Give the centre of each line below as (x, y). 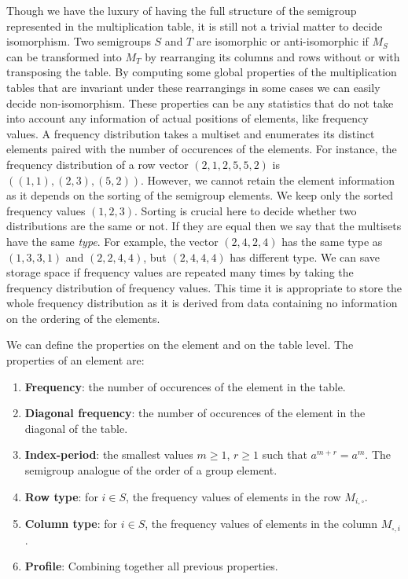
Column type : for (71, 524)
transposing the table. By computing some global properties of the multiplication (202, 72)
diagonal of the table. (76, 428)
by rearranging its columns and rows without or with (272, 56)
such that (285, 454)
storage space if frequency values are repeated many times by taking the (180, 272)
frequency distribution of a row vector (97, 164)
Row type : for (61, 496)
